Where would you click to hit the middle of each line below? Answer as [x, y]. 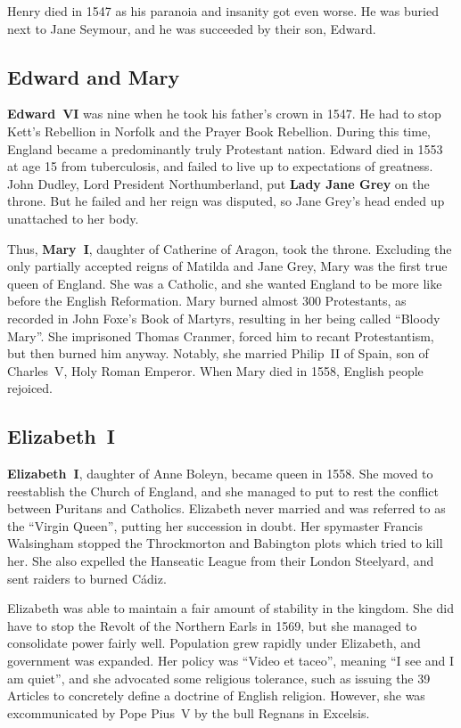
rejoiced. [30, 388]
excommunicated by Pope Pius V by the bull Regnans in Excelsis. [189, 712]
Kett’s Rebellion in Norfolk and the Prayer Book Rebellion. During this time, [219, 131]
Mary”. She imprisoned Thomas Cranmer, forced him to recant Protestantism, [221, 335]
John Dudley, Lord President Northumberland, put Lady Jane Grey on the [218, 183]
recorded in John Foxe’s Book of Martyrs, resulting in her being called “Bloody [224, 318]
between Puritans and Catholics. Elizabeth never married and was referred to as [226, 508]
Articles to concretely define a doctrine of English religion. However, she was [216, 695]
